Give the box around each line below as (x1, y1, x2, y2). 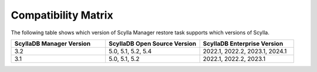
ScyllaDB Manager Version (14, 39, 91, 48)
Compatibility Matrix (11, 9, 114, 21)
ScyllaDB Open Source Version (109, 39, 197, 48)
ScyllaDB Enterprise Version (203, 39, 284, 48)
